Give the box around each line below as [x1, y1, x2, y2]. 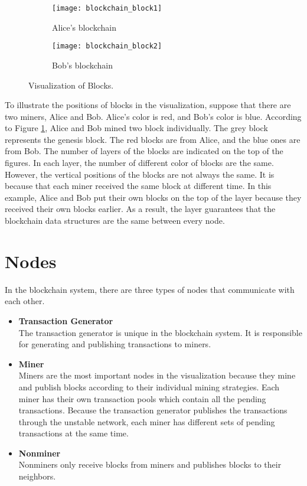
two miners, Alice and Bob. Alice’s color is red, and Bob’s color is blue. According [5, 110, 302, 122]
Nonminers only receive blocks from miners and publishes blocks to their [18, 458, 282, 471]
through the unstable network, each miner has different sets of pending [18, 415, 275, 428]
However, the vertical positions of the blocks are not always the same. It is [5, 168, 275, 180]
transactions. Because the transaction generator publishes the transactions [18, 404, 288, 416]
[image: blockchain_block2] [52, 42, 162, 51]
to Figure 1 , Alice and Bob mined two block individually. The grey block [5, 122, 268, 134]
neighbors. [18, 470, 56, 482]
